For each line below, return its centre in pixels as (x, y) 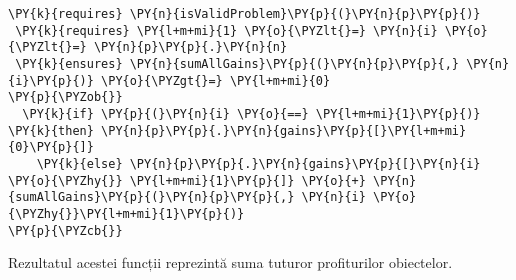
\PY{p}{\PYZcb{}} (65, 230)
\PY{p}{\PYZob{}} (65, 97)
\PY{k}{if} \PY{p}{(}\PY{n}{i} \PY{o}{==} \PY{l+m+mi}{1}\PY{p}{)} (251, 113)
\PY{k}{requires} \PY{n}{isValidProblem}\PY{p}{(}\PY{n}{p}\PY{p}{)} (244, 14)
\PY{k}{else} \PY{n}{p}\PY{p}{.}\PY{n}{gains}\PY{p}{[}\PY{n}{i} (258, 163)
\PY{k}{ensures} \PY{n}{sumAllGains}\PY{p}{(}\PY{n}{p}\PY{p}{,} (237, 63)
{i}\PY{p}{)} (51, 80)
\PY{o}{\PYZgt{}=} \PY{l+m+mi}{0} (216, 80)
